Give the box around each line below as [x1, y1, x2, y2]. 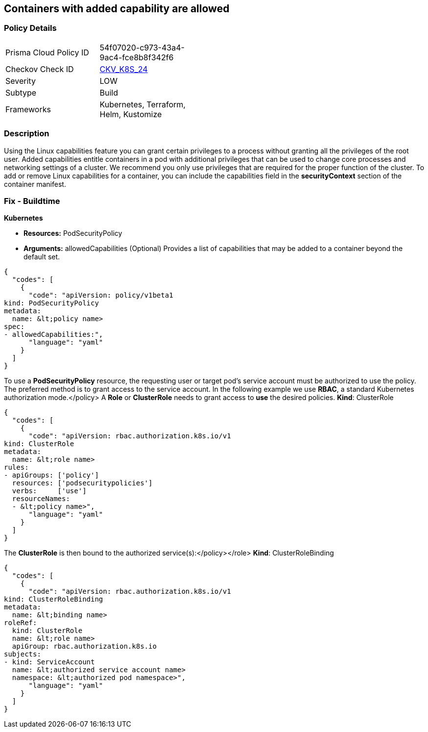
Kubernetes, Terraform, [99, 99, 186, 109]
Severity [5, 76, 36, 86]
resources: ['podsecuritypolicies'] [12, 479, 153, 487]
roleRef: [4, 619, 37, 627]
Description [4, 128, 49, 139]
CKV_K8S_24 [99, 64, 148, 74]
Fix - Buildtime [4, 196, 60, 206]
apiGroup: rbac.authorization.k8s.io [12, 642, 157, 651]
